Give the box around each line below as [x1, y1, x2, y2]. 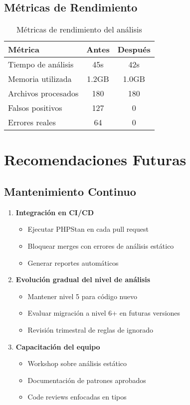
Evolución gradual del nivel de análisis [15, 274, 151, 285]
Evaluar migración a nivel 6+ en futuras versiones [27, 308, 181, 318]
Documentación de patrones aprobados [27, 375, 146, 385]
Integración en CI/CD [15, 207, 94, 217]
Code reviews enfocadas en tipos [27, 392, 127, 402]
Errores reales [8, 116, 56, 128]
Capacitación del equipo [15, 341, 100, 352]
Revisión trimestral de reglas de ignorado [27, 324, 154, 335]
